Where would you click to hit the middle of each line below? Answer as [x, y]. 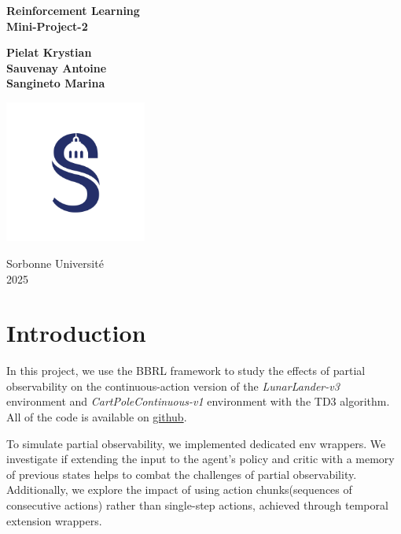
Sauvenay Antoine [57, 67]
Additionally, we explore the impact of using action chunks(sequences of [179, 489]
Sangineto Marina [56, 83]
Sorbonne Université [55, 263]
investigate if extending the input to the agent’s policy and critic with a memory [200, 459]
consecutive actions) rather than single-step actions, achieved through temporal [197, 505]
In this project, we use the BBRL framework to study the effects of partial [186, 371]
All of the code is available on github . [97, 417]
